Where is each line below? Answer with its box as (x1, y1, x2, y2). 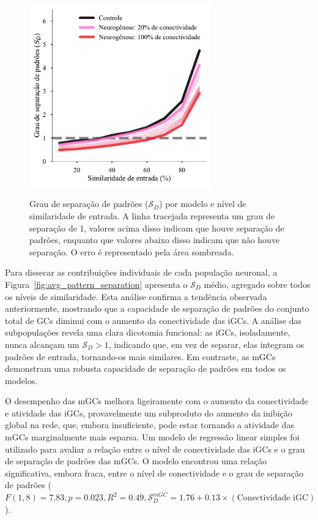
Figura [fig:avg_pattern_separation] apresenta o (5, 277, 188, 290)
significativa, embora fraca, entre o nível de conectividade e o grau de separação (5, 466, 303, 479)
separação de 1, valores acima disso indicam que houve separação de (29, 221, 284, 234)
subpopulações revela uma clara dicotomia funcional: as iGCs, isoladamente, (5, 326, 290, 339)
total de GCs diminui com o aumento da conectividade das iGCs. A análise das (5, 314, 302, 326)
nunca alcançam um (5, 337, 79, 350)
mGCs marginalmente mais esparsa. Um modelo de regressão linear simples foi (5, 431, 300, 443)
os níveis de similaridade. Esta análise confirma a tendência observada (5, 290, 267, 303)
